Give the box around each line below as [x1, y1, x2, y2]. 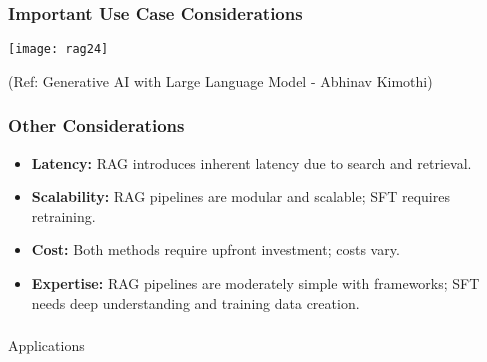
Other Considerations [8, 113, 185, 138]
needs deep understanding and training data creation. [31, 292, 360, 313]
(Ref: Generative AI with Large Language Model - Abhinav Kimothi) [8, 70, 433, 91]
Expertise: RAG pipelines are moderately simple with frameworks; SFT [31, 273, 480, 294]
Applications [8, 335, 85, 356]
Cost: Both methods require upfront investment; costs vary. [31, 239, 400, 260]
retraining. [31, 205, 96, 226]
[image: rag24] [8, 42, 109, 57]
